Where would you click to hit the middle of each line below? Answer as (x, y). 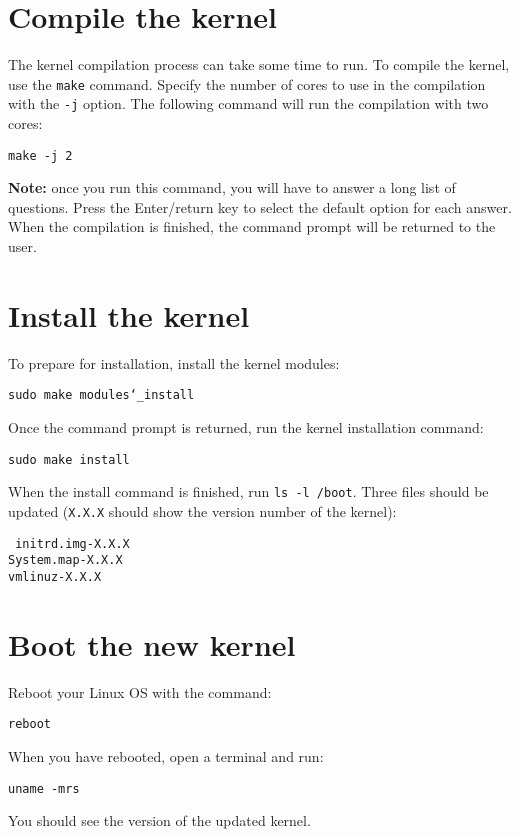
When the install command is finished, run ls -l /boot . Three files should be (248, 491)
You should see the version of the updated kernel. (159, 820)
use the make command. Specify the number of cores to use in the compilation (247, 83)
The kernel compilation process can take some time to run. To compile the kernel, (259, 64)
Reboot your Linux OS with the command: (140, 691)
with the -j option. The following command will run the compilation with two (248, 103)
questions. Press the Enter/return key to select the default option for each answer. (260, 206)
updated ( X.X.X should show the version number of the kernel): (202, 510)
